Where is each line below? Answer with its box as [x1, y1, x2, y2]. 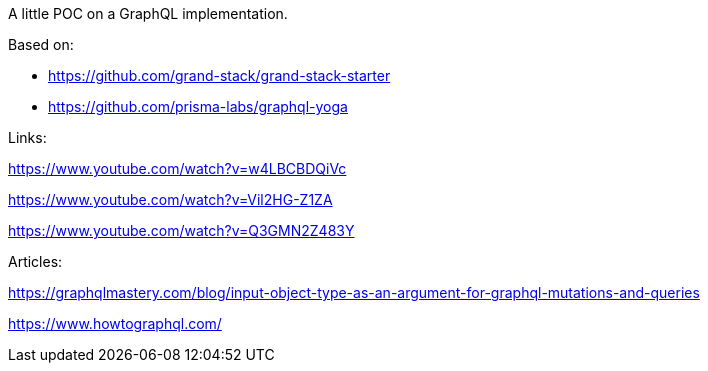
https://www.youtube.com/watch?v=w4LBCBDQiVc [8, 160, 347, 177]
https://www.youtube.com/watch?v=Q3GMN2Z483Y [8, 222, 355, 239]
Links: [8, 129, 47, 146]
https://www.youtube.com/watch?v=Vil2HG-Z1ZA [8, 191, 333, 208]
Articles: [8, 253, 63, 270]
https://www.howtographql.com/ [8, 315, 222, 332]
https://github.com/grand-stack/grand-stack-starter [48, 67, 391, 84]
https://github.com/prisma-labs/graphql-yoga [48, 98, 348, 115]
